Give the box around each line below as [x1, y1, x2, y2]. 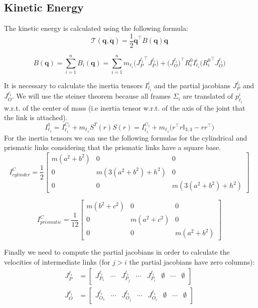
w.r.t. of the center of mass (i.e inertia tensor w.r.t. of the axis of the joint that [4, 102, 246, 113]
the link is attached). [4, 112, 68, 123]
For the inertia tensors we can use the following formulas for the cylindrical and [4, 132, 248, 143]
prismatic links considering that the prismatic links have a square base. [4, 142, 221, 153]
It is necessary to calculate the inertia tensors [4, 80, 143, 90]
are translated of [182, 91, 233, 101]
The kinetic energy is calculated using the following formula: [4, 23, 188, 33]
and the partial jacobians [154, 80, 231, 90]
